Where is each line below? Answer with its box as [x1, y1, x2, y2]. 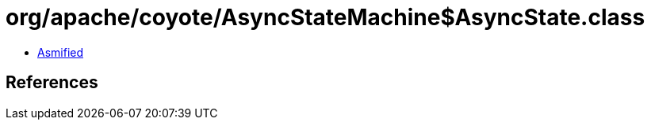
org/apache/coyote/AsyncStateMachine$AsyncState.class [6, 4, 645, 31]
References [6, 72, 98, 93]
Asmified [37, 45, 84, 59]
